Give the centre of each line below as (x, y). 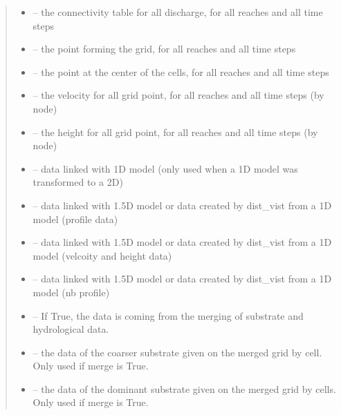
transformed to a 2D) (78, 182)
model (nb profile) (71, 292)
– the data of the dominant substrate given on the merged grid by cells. (184, 388)
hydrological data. (71, 329)
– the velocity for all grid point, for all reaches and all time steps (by (178, 95)
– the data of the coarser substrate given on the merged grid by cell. (177, 352)
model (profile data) (75, 219)
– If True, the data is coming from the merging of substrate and (168, 315)
